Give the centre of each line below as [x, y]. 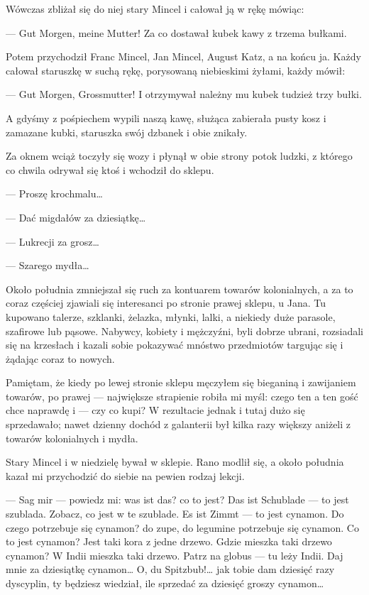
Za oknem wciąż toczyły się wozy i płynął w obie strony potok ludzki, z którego [179, 156]
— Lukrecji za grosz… [53, 241]
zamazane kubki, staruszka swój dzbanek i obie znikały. [127, 132]
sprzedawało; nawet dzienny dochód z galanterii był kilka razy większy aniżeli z [178, 424]
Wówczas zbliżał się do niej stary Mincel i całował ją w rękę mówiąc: [155, 9]
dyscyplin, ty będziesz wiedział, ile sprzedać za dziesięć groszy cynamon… [165, 583]
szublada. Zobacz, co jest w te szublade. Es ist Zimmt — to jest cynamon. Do [175, 514]
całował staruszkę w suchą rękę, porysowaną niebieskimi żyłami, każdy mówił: [176, 70]
